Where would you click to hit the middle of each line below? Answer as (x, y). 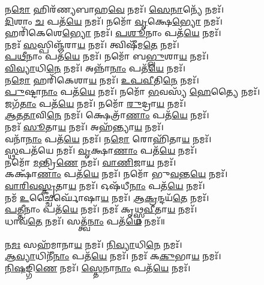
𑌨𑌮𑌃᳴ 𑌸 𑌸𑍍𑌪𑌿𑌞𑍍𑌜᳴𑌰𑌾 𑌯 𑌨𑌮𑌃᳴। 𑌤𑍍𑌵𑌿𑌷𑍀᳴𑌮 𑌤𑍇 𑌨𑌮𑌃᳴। (92, 44)
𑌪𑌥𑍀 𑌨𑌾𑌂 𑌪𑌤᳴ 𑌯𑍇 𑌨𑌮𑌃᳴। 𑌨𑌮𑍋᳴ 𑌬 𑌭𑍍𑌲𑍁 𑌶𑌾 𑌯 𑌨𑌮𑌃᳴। (107, 56)
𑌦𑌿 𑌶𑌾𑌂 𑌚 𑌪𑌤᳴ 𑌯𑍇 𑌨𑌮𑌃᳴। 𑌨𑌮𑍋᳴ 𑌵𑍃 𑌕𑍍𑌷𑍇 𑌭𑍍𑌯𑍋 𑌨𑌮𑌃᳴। (114, 21)
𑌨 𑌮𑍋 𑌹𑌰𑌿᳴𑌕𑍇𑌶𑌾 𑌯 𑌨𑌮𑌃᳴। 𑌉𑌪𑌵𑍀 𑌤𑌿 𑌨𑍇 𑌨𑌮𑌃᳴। (102, 79)
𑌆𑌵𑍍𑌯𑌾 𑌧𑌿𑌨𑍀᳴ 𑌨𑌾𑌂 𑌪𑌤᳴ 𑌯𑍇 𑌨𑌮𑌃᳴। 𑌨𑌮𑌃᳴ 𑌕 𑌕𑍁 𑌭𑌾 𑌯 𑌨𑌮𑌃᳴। (113, 256)
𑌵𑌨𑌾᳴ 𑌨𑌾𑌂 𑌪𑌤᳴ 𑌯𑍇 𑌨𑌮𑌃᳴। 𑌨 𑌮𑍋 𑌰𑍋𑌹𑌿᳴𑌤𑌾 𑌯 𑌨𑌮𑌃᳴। (108, 138)
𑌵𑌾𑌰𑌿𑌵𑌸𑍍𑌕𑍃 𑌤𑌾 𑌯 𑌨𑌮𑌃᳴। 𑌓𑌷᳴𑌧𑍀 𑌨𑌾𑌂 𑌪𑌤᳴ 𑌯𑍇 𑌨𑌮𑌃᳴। (105, 185)
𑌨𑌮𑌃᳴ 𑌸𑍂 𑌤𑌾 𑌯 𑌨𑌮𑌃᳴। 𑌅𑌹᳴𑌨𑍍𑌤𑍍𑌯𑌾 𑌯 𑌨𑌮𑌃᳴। (84, 126)
